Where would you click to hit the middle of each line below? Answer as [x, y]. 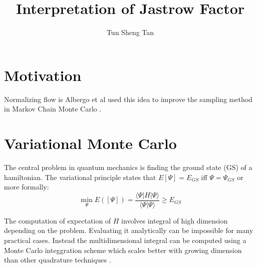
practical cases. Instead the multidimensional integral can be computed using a [125, 240]
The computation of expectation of [58, 220]
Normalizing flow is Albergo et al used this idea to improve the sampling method [128, 99]
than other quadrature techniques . [58, 260]
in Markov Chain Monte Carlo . [53, 109]
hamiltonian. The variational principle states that [80, 177]
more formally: [27, 187]
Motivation [43, 75]
